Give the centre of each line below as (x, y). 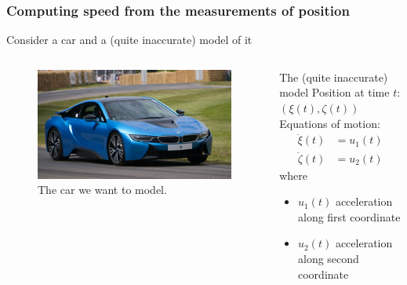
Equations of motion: (330, 123)
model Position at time (334, 92)
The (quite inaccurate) (334, 77)
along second (329, 259)
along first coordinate (349, 216)
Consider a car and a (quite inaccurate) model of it (129, 40)
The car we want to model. (102, 190)
